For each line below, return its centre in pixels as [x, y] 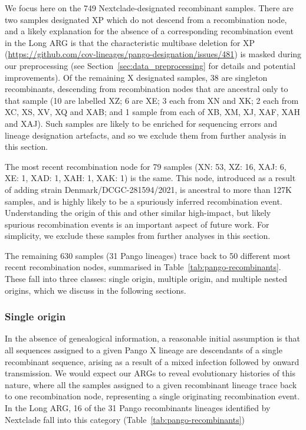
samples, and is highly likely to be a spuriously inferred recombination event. [144, 201]
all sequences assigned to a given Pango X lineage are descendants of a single [144, 350]
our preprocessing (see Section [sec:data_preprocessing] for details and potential [150, 65]
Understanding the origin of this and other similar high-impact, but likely [138, 213]
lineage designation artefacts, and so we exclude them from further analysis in [146, 135]
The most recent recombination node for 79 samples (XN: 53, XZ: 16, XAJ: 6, [146, 166]
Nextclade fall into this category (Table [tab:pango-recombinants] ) [125, 419]
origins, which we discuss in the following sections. [96, 290]
